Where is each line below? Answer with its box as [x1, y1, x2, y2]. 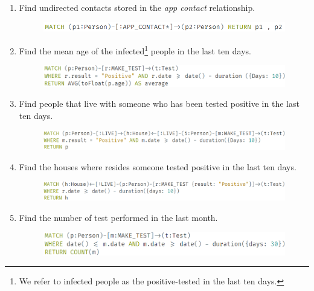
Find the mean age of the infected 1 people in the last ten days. [19, 42, 251, 57]
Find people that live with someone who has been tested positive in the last [19, 97, 300, 110]
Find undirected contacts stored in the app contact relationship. [19, 1, 255, 13]
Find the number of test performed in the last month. [19, 211, 218, 223]
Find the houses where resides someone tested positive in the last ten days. [19, 160, 296, 173]
